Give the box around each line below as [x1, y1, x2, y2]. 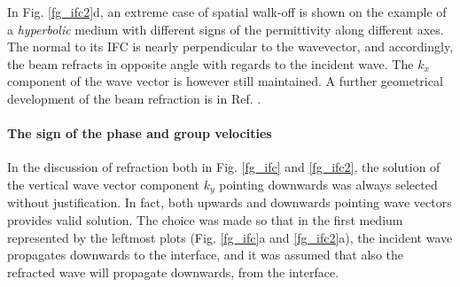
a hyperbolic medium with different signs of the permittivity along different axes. [7, 19, 444, 38]
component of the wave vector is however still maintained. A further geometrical [7, 72, 443, 90]
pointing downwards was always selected [219, 175, 438, 193]
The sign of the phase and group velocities [7, 124, 272, 143]
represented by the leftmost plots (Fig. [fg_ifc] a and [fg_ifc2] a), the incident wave [7, 228, 453, 246]
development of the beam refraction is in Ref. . [7, 89, 261, 107]
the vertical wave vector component [7, 175, 200, 193]
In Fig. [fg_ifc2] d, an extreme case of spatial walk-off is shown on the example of [7, 3, 447, 20]
